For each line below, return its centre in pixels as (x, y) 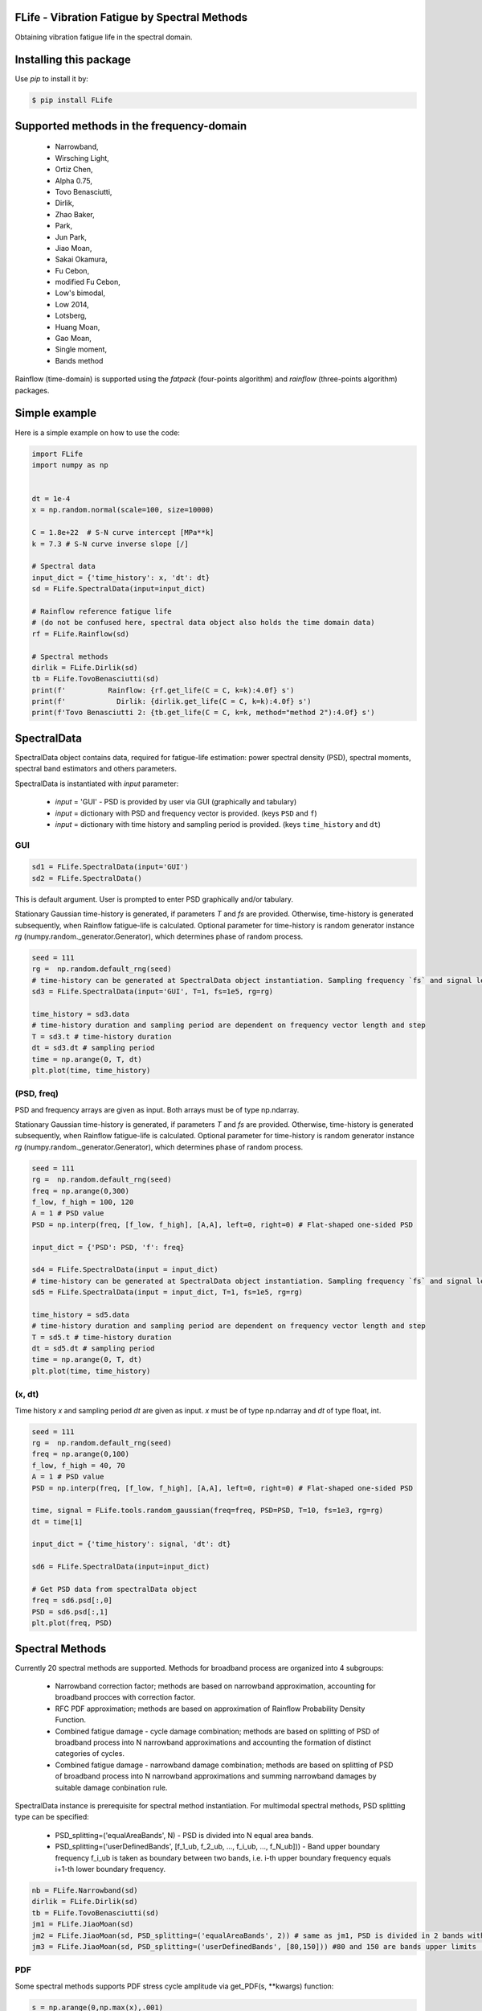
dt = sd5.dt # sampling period (94, 1349)
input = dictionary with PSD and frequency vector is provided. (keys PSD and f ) (186, 813)
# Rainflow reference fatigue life (102, 611)
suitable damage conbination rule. (111, 1787)
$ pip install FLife (72, 100)
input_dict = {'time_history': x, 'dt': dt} (121, 578)
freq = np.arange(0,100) (81, 1454)
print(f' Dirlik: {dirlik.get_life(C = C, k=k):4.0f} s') (172, 701)
